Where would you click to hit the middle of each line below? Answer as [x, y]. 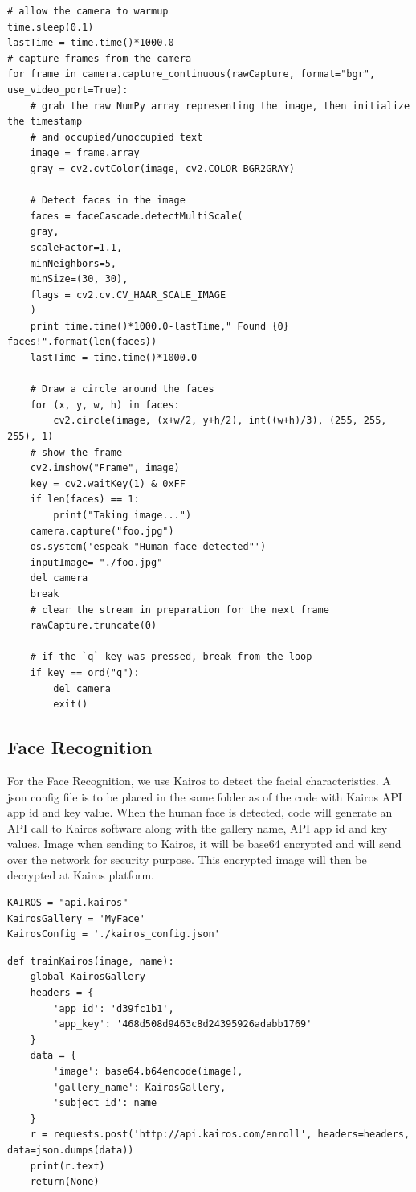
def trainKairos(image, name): [91, 961]
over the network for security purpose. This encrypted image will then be [187, 859]
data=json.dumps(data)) [71, 1150]
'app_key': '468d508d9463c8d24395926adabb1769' [183, 1024]
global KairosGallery [88, 977]
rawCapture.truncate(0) [94, 626]
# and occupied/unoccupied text [116, 137]
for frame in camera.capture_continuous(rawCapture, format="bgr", [192, 74]
